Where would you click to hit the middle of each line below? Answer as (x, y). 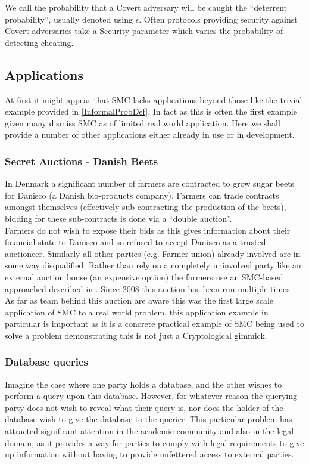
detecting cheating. (39, 42)
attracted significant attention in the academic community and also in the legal (149, 431)
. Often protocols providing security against (218, 19)
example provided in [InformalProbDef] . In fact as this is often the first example (151, 111)
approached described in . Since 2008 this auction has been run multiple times (147, 288)
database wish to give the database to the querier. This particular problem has (149, 419)
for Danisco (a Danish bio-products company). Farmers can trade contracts (142, 195)
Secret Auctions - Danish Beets (82, 161)
